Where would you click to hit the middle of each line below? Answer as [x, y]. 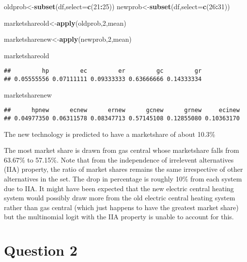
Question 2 [41, 250]
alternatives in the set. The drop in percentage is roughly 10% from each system [123, 178]
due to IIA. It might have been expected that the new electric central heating [119, 188]
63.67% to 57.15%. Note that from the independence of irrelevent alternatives [119, 159]
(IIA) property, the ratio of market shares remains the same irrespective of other [123, 169]
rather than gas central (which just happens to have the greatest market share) [121, 207]
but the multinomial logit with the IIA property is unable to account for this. [119, 217]
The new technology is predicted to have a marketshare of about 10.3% [110, 134]
